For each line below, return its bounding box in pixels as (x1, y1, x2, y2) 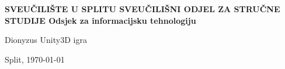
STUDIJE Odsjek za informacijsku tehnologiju (5, 14, 196, 26)
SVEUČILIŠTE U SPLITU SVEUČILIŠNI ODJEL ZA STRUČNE (5, 3, 280, 14)
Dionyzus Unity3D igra (5, 34, 87, 46)
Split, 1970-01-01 (5, 53, 65, 65)
